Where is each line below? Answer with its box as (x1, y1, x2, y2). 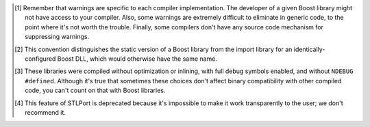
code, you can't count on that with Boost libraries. (25, 86, 166, 95)
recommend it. (25, 108, 66, 116)
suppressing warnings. (25, 33, 90, 41)
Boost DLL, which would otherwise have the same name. (57, 55, 217, 63)
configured (25, 55, 56, 63)
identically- (293, 45, 325, 53)
